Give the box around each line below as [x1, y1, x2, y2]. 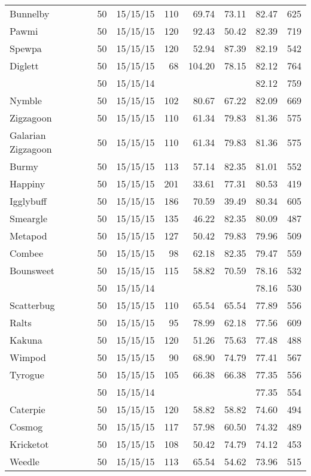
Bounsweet [10, 263, 54, 277]
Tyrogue [10, 368, 44, 381]
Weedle [10, 454, 39, 468]
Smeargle [10, 211, 48, 225]
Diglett [10, 59, 39, 72]
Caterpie [10, 402, 45, 416]
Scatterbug [10, 298, 55, 312]
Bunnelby [10, 7, 50, 20]
